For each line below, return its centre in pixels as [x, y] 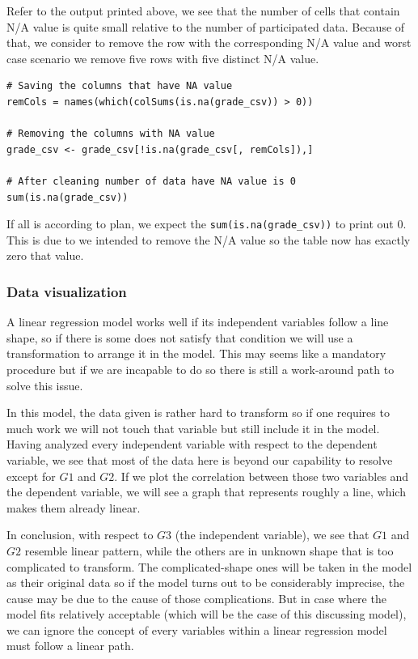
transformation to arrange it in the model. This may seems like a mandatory [196, 353]
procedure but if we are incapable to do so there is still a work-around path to [201, 369]
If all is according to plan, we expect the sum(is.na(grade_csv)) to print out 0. [207, 224]
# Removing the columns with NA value [111, 134]
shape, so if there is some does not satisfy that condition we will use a [180, 337]
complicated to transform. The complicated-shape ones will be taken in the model [209, 566]
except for [31, 476]
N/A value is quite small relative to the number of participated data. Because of [206, 26]
